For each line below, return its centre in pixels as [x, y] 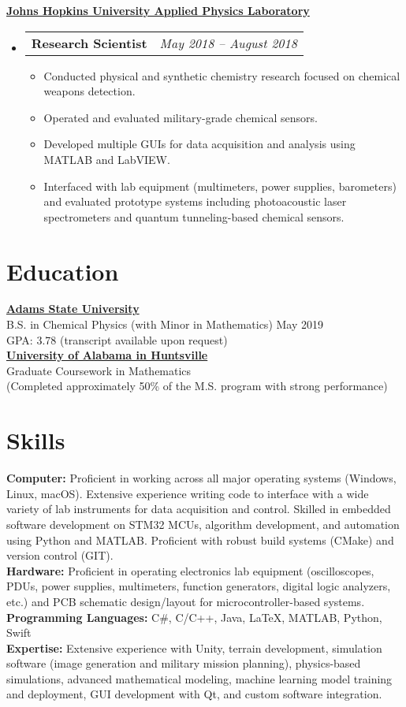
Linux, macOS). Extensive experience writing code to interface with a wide [188, 493]
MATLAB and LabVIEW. [107, 159]
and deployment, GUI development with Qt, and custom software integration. [194, 694]
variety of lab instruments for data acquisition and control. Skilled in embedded [199, 509]
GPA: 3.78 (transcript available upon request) [117, 339]
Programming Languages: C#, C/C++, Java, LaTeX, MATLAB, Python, [194, 617]
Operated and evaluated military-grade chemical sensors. [181, 117]
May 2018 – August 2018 [228, 43]
